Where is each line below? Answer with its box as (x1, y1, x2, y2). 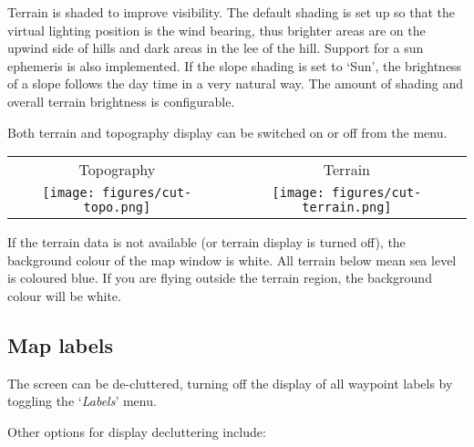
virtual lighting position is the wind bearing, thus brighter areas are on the (7, 20, 426, 39)
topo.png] (83, 200, 151, 215)
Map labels (7, 330, 113, 359)
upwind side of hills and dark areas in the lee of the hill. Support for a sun (7, 38, 424, 57)
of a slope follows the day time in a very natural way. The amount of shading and (7, 74, 464, 93)
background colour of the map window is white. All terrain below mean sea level (7, 250, 457, 269)
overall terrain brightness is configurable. (7, 91, 235, 110)
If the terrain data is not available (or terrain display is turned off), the (7, 233, 406, 252)
